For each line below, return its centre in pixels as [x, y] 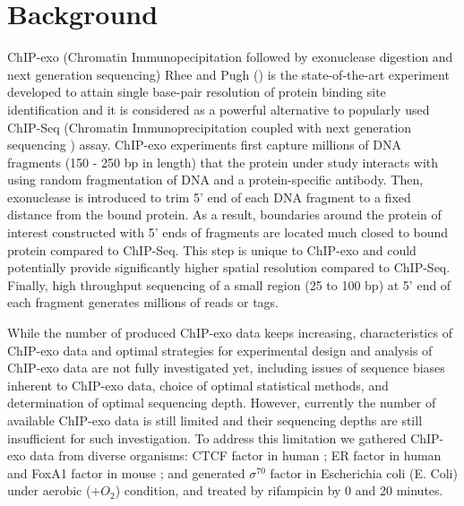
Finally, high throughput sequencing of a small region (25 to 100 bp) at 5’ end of [229, 284]
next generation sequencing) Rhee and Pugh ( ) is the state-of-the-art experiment [228, 74]
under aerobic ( [49, 490]
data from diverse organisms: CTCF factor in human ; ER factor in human [236, 455]
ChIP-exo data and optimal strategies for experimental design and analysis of [220, 350]
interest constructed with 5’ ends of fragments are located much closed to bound [228, 232]
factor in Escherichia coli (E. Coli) [364, 472]
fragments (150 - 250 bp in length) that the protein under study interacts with [223, 162]
